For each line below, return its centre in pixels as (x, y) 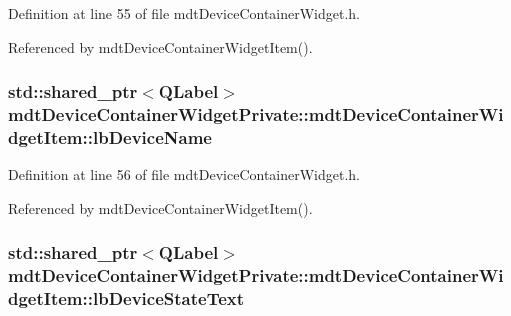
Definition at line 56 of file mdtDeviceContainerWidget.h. (184, 174)
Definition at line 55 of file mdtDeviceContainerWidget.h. (184, 13)
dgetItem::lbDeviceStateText (126, 298)
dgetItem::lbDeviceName (110, 136)
